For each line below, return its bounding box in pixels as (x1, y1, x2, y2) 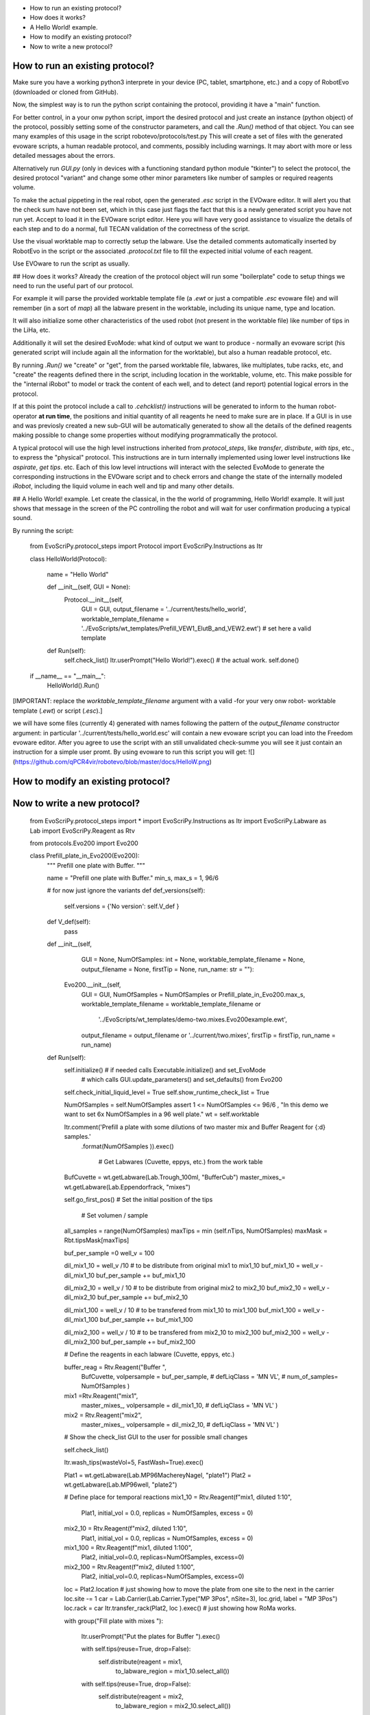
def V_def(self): (47, 918, 91, 926)
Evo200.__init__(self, (64, 981, 121, 989)
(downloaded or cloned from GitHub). (12, 88, 119, 96)
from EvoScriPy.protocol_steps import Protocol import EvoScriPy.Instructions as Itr (29, 542, 263, 550)
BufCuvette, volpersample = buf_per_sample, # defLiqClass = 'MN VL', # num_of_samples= (81, 1373, 338, 1381)
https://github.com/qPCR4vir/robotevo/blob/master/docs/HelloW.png (14, 757, 210, 766)
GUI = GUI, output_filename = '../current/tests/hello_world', (81, 605, 247, 613)
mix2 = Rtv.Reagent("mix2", (64, 1410, 143, 1419)
